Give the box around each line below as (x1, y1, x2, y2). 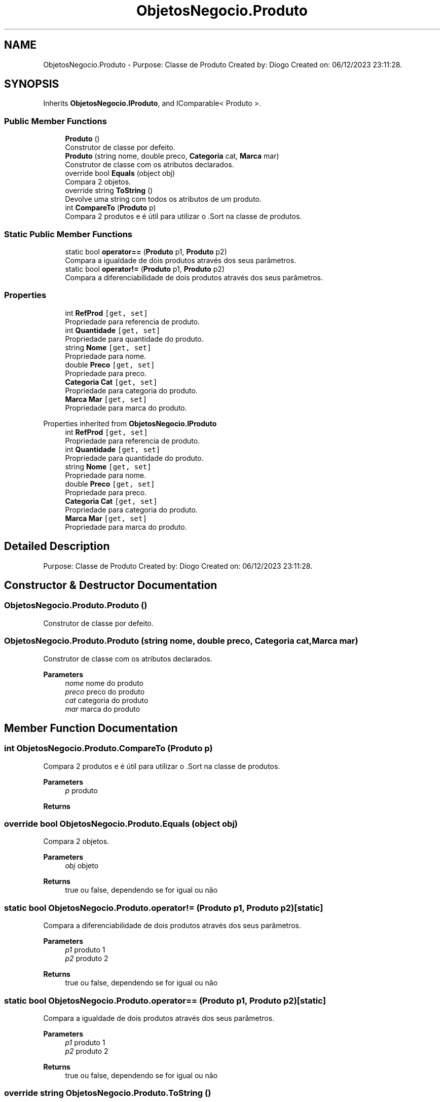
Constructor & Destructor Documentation (4, 578, 217, 592)
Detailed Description (4, 540, 110, 553)
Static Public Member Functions (4, 229, 133, 239)
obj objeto (65, 861, 99, 870)
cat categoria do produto (65, 695, 149, 705)
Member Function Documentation (4, 721, 178, 734)
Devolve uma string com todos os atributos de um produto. (65, 195, 262, 204)
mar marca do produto (65, 704, 140, 713)
